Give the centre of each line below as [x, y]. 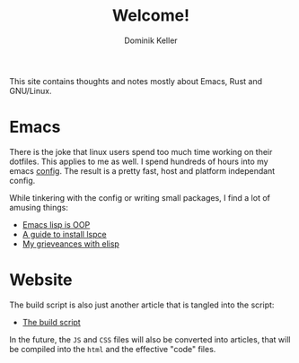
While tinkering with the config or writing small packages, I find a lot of [140, 197]
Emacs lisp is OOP [56, 224]
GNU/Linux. [31, 91]
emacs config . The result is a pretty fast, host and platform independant [142, 170]
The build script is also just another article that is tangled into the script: [142, 305]
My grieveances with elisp [70, 244]
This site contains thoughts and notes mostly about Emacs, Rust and [136, 81]
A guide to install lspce [64, 234]
